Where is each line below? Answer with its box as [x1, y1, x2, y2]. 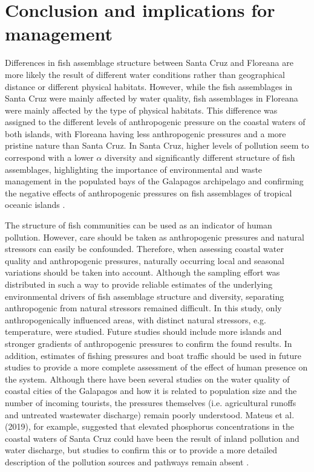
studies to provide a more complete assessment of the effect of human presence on [5, 361, 308, 373]
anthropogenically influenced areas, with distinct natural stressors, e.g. [5, 313, 266, 326]
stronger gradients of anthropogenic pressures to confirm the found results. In [5, 337, 292, 349]
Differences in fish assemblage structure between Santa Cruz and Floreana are [5, 56, 293, 69]
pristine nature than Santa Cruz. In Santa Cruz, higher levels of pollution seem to [5, 139, 309, 152]
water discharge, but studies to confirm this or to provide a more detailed [5, 444, 278, 456]
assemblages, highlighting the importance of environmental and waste [5, 163, 263, 175]
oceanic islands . [5, 198, 65, 211]
